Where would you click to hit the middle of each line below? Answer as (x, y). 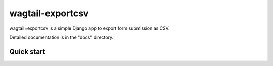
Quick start (27, 52)
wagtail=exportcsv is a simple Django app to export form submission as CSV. (89, 28)
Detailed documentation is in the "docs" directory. (61, 37)
